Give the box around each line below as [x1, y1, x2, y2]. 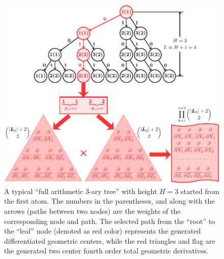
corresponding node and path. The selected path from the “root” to [4, 215, 215, 226]
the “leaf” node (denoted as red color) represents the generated [4, 225, 201, 236]
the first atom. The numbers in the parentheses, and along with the [4, 196, 215, 206]
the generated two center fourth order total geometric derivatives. [4, 245, 209, 256]
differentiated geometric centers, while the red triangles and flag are [4, 235, 215, 246]
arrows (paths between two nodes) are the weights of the [4, 205, 181, 216]
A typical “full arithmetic [4, 185, 83, 196]
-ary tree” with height [89, 185, 157, 196]
